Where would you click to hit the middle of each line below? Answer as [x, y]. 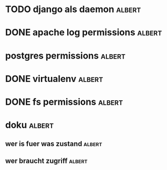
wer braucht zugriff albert [46, 161]
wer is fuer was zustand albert [54, 143]
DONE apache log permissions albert [84, 33]
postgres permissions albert [65, 55]
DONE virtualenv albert [54, 79]
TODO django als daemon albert [73, 9]
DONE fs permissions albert [64, 102]
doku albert [30, 125]
